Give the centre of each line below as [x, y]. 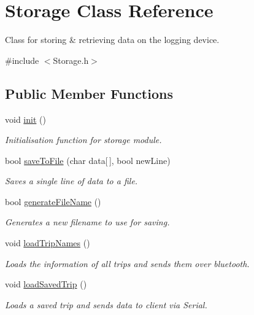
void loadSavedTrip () [46, 284]
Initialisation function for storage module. [83, 140]
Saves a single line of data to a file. [71, 181]
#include [22, 60]
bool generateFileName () [53, 201]
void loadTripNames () [48, 243]
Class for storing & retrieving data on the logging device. [112, 40]
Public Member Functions [89, 93]
